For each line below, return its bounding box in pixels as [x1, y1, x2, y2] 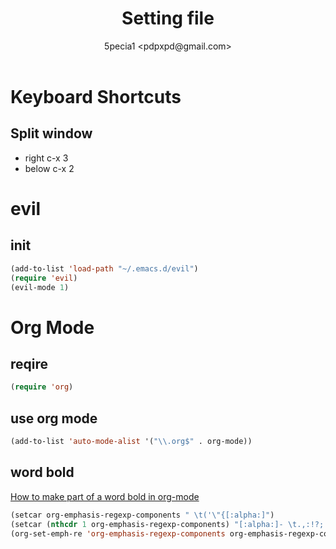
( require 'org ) [10, 382, 74, 392]
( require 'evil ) [10, 273, 78, 283]
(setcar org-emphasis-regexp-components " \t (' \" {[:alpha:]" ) [10, 510, 275, 520]
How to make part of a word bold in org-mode [10, 490, 200, 502]
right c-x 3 [24, 152, 69, 164]
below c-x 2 [24, 162, 75, 174]
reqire [10, 355, 49, 372]
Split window [10, 125, 93, 142]
